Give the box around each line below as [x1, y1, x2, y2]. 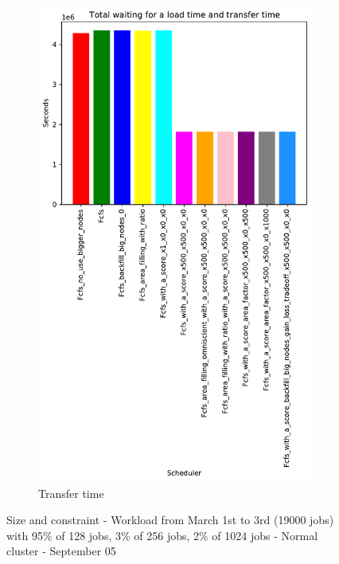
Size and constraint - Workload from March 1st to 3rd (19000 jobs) [6, 511, 334, 528]
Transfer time [38, 484, 104, 501]
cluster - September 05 [6, 542, 116, 559]
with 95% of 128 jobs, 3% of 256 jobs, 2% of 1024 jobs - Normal [6, 527, 318, 543]
